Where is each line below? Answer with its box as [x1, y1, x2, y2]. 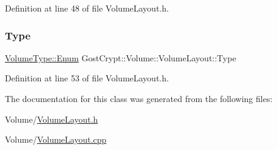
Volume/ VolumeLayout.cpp [5, 133, 107, 146]
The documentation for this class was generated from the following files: [5, 92, 273, 104]
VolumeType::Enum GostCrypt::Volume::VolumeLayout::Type [5, 51, 236, 64]
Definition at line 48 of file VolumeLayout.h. [5, 2, 169, 14]
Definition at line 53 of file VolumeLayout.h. [5, 72, 169, 84]
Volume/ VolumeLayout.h [5, 112, 98, 125]
